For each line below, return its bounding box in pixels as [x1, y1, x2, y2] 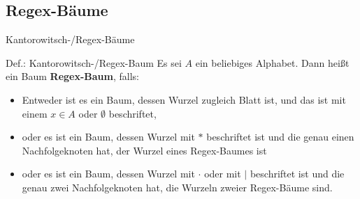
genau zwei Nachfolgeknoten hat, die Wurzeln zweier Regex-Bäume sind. [22, 180, 333, 194]
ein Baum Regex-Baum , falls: [6, 69, 139, 83]
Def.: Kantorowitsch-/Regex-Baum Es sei [6, 55, 182, 70]
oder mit [204, 166, 241, 181]
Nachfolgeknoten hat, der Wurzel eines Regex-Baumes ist [22, 143, 267, 157]
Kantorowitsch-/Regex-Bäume [6, 32, 135, 47]
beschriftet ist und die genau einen [206, 129, 354, 144]
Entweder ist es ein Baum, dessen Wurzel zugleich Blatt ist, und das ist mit [22, 92, 346, 106]
